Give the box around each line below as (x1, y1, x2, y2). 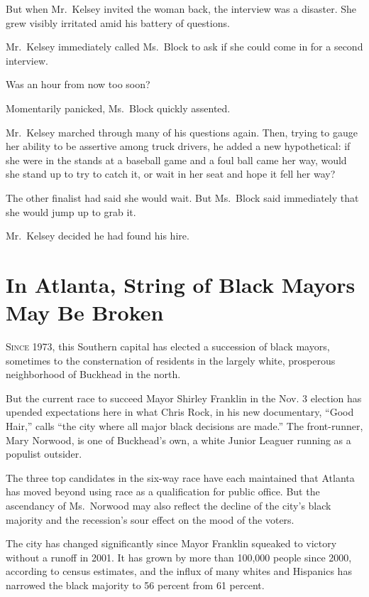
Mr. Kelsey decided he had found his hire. (6, 228, 189, 243)
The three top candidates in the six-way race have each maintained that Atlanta (6, 470, 355, 485)
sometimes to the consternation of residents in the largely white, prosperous (6, 353, 336, 367)
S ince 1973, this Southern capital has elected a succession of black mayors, (6, 339, 330, 354)
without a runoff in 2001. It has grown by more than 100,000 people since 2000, (6, 549, 352, 564)
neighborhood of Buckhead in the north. (6, 367, 181, 382)
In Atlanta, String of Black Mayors (6, 269, 356, 298)
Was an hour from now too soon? (6, 77, 150, 92)
